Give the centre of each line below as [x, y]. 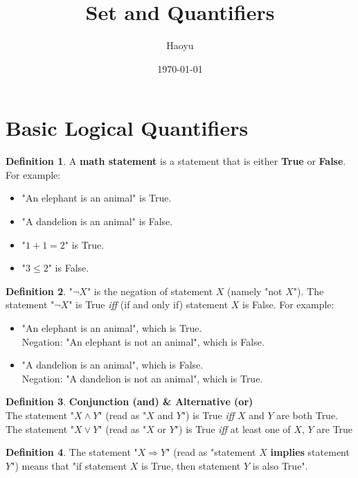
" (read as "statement [211, 452]
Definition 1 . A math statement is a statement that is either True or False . [176, 161]
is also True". [280, 465]
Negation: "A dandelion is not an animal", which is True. [142, 378]
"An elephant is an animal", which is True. [112, 328]
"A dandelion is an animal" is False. [97, 221]
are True [335, 428]
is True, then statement [191, 465]
